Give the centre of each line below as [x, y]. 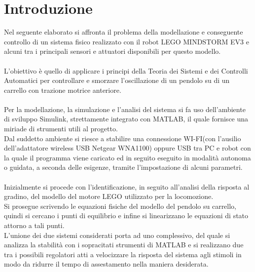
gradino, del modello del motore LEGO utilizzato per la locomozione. [109, 196]
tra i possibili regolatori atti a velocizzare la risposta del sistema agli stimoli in [123, 254]
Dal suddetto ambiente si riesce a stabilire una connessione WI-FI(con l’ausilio [123, 138]
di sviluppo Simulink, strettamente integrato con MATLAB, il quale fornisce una [126, 119]
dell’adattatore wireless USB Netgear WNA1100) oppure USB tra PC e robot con [127, 148]
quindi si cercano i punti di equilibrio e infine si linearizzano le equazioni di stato [126, 215]
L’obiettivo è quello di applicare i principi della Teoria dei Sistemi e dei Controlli [126, 70]
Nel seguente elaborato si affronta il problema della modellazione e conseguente [124, 32]
